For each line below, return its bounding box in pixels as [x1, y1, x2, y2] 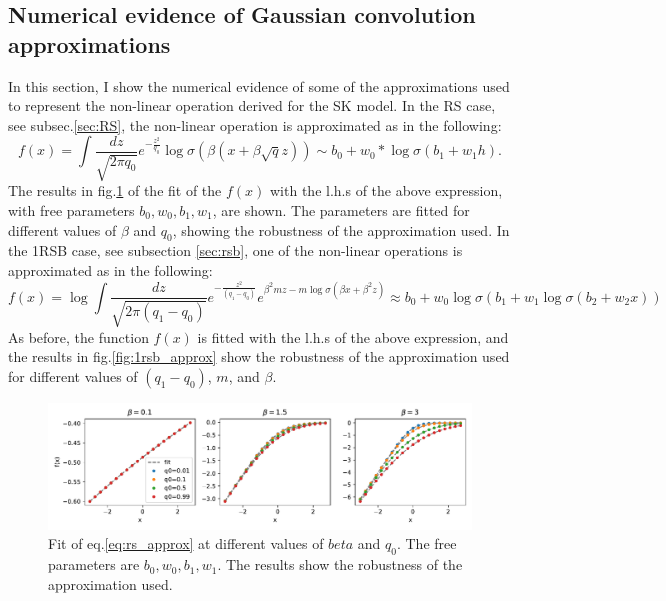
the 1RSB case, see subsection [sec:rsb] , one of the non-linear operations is [8, 240, 463, 261]
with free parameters [8, 199, 135, 220]
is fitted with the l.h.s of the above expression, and [197, 326, 509, 347]
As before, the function [8, 326, 149, 347]
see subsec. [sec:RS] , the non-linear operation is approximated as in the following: [8, 114, 502, 135]
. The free [396, 533, 457, 554]
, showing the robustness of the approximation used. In [172, 219, 510, 240]
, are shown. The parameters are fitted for [212, 199, 470, 220]
